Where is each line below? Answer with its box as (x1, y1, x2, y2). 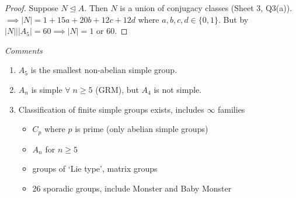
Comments (5, 44, 43, 56)
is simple (31, 83, 62, 95)
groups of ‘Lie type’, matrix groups (32, 162, 158, 175)
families (218, 103, 245, 115)
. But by (218, 13, 249, 25)
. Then (84, 2, 108, 13)
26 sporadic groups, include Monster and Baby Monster (32, 182, 232, 194)
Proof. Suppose (5, 2, 58, 13)
